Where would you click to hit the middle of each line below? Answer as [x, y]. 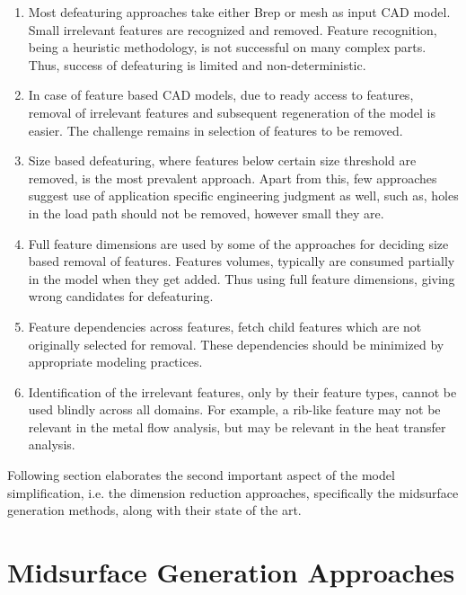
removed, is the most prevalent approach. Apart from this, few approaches [233, 178]
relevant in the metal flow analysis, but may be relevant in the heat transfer [237, 426]
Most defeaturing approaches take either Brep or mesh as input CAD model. [239, 12]
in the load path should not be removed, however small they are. [206, 213]
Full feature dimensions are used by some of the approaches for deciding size [238, 243]
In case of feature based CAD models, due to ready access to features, [221, 95]
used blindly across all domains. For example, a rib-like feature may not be [234, 409]
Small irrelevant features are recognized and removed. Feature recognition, [233, 29]
